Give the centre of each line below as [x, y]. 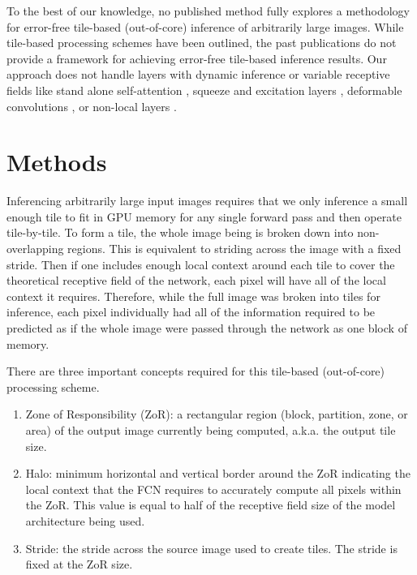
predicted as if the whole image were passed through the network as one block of [207, 328]
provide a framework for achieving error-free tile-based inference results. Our [197, 58]
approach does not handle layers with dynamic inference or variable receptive [198, 74]
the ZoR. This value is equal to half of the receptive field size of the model [211, 505]
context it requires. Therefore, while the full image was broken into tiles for [193, 296]
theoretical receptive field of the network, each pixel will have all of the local [196, 280]
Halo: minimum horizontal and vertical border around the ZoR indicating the [218, 473]
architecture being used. [85, 520]
